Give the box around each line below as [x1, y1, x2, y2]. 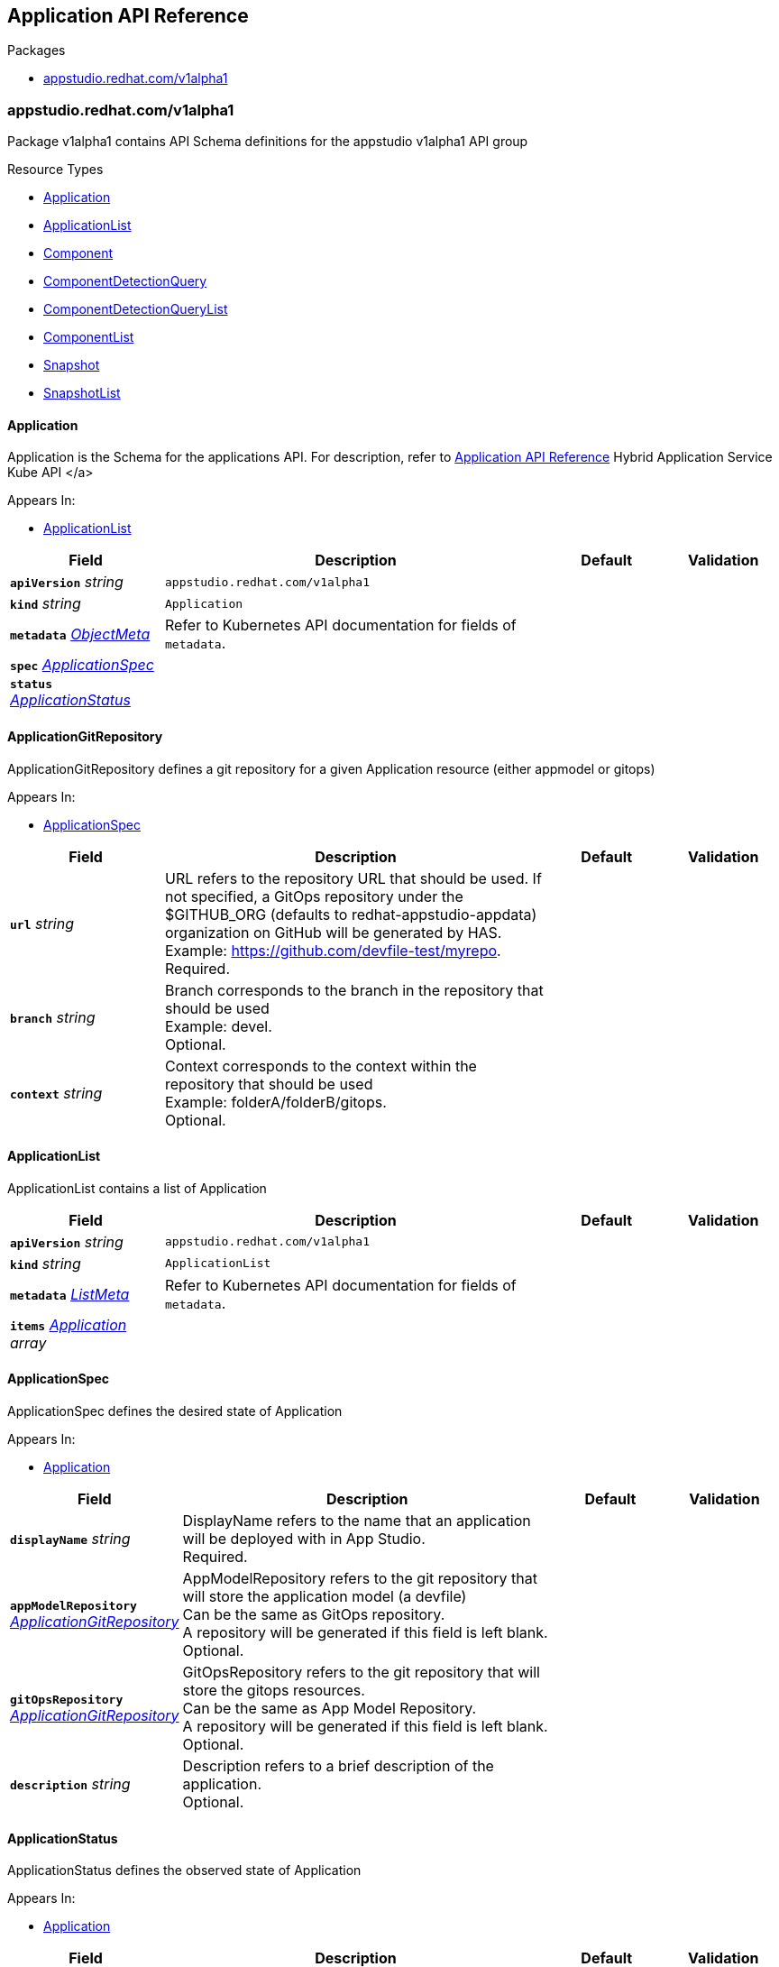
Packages [7, 42, 66, 59]
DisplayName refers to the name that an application [182, 1512, 531, 1530]
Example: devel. [165, 1016, 272, 1035]
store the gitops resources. [182, 1681, 365, 1700]
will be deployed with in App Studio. [182, 1530, 426, 1549]
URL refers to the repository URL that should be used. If [165, 869, 542, 887]
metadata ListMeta [10, 1284, 130, 1303]
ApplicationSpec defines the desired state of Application [7, 1403, 343, 1420]
